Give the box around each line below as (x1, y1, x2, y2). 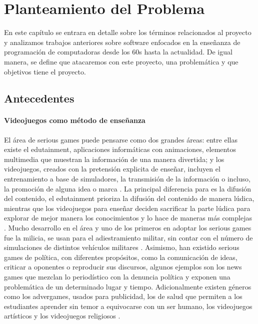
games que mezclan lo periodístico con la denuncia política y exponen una (4, 271, 230, 281)
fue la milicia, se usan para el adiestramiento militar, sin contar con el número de (4, 232, 253, 242)
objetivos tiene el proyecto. (4, 66, 86, 76)
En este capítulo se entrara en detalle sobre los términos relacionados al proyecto (4, 27, 251, 37)
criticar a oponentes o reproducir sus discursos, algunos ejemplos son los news (4, 261, 242, 272)
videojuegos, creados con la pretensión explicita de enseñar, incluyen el (4, 163, 220, 174)
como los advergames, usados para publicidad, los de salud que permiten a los (4, 291, 242, 301)
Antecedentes (4, 90, 74, 106)
